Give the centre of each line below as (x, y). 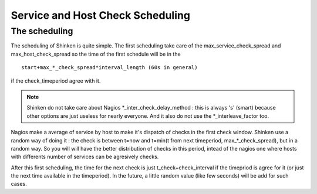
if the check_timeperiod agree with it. (56, 81)
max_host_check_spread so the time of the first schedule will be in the (96, 54)
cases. (19, 184)
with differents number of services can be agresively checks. (85, 157)
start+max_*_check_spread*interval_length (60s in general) (109, 68)
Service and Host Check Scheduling (101, 15)
